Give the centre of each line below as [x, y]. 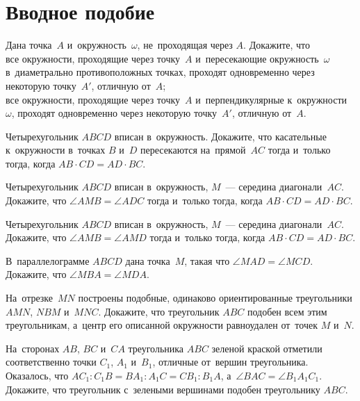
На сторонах [33, 348]
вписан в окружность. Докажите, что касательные [220, 136]
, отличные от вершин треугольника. [230, 362]
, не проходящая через [185, 45]
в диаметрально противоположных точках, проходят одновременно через [160, 72]
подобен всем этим [287, 311]
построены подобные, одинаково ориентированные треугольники [215, 298]
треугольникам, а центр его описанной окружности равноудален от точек [162, 325]
